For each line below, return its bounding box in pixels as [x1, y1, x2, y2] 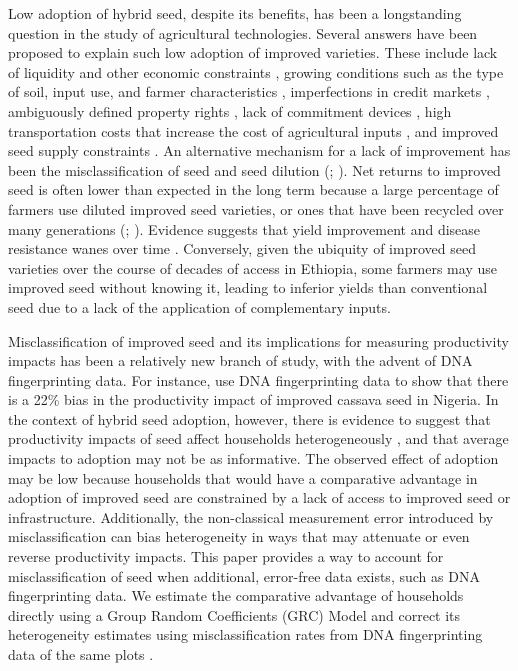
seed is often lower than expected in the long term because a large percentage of [8, 179, 499, 200]
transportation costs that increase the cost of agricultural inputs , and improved [8, 120, 499, 141]
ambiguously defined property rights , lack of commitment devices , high [8, 100, 452, 121]
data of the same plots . [8, 644, 154, 664]
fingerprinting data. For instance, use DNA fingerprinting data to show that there [8, 369, 509, 390]
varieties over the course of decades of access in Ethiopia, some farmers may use [8, 257, 497, 278]
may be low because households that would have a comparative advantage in [8, 467, 478, 488]
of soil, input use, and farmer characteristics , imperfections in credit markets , [8, 81, 490, 102]
